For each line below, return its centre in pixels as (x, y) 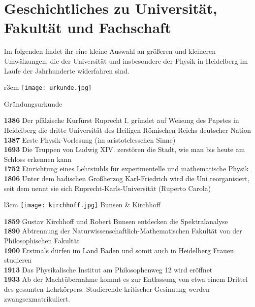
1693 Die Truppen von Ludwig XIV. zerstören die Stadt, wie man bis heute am (125, 149)
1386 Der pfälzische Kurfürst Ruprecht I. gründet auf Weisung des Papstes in (122, 120)
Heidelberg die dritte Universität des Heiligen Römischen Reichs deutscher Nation (127, 130)
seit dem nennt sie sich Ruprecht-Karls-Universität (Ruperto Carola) (108, 188)
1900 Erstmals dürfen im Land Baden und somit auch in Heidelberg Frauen (119, 250)
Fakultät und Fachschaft (88, 27)
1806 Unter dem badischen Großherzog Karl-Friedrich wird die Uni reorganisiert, (127, 178)
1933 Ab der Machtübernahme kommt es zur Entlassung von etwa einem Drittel (126, 279)
